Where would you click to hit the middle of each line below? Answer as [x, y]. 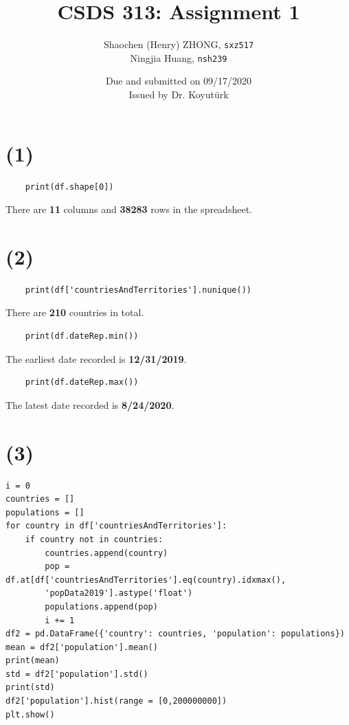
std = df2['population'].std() [77, 674]
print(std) [30, 688]
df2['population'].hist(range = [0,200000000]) [116, 701]
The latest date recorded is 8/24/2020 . [90, 404]
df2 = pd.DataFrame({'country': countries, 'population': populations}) [175, 634]
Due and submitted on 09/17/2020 [179, 81]
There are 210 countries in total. [75, 312]
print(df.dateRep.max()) [82, 382]
